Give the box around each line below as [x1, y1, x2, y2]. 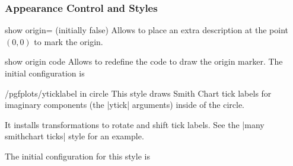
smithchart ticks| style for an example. [5, 130, 144, 142]
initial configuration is [5, 67, 85, 79]
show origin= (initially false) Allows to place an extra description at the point [5, 24, 289, 36]
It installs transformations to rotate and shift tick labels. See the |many [5, 118, 265, 130]
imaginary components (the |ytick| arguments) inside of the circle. [5, 98, 245, 111]
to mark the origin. [34, 35, 103, 47]
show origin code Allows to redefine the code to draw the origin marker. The [5, 55, 283, 68]
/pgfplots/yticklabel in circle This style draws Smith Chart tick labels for [5, 87, 272, 99]
